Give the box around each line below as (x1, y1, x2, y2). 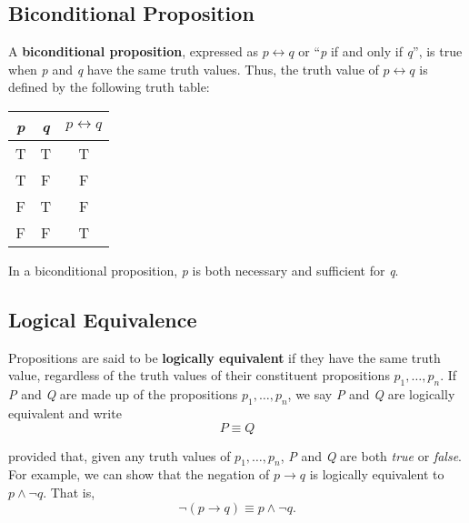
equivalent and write (8, 403, 122, 422)
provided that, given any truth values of (8, 446, 231, 465)
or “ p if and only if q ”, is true (298, 42, 463, 61)
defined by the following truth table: (8, 77, 210, 96)
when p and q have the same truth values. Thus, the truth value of (8, 59, 379, 78)
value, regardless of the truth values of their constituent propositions (8, 366, 390, 385)
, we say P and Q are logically (287, 385, 455, 404)
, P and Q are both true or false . (280, 446, 462, 465)
